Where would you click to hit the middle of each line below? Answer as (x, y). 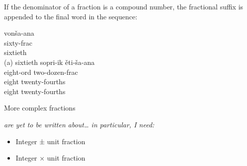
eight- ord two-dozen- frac (41, 72)
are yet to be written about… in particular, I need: (79, 124)
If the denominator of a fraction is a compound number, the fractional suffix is (124, 6)
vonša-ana (19, 33)
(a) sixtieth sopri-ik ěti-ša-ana (49, 62)
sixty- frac (18, 42)
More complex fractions (40, 108)
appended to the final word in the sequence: (71, 16)
